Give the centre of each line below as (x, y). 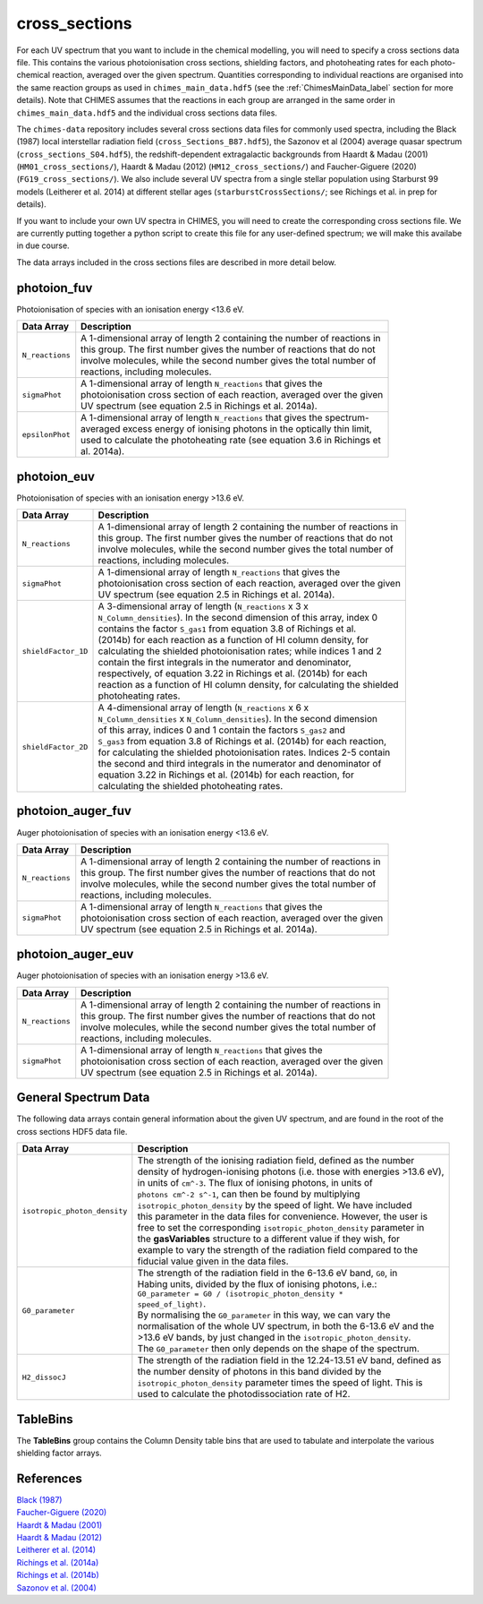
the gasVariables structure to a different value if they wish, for (269, 1239)
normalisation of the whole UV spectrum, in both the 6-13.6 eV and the (286, 1326)
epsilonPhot (46, 434)
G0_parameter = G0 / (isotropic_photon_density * (240, 1294)
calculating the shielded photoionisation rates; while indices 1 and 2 (240, 651)
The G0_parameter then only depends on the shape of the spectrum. (279, 1349)
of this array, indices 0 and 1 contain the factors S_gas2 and (222, 730)
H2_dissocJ (44, 1377)
